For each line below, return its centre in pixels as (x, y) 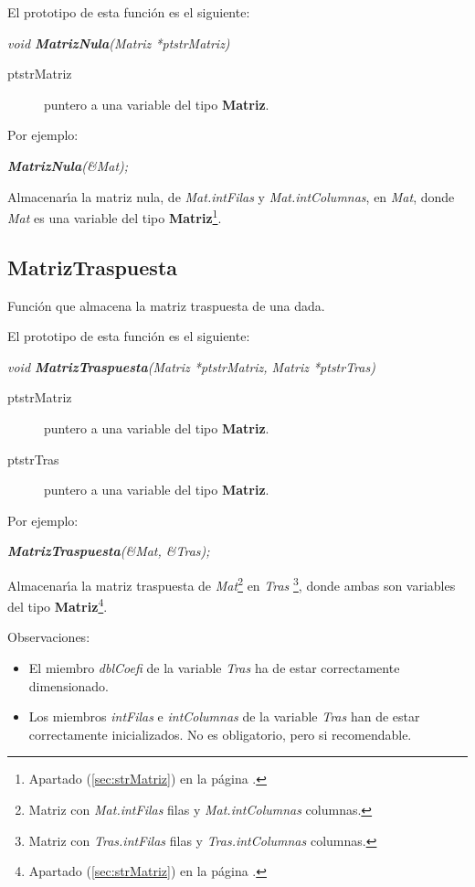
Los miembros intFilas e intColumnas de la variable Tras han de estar (224, 716)
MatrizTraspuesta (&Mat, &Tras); (109, 551)
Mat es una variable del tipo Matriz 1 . (115, 216)
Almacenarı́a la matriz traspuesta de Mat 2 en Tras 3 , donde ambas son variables (232, 583)
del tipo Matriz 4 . (58, 605)
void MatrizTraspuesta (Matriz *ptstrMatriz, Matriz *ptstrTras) (191, 366)
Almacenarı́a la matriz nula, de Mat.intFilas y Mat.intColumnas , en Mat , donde (231, 196)
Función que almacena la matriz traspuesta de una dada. (166, 305)
